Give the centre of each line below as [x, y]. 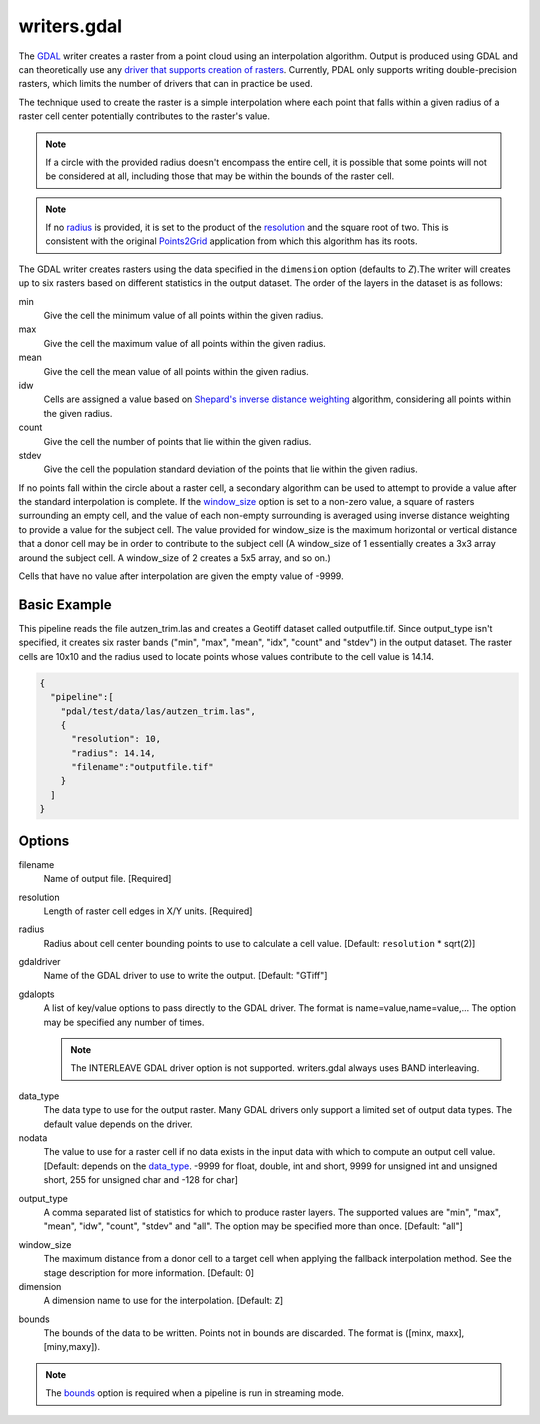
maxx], [450, 1333]
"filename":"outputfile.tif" [142, 767]
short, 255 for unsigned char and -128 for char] [141, 1180]
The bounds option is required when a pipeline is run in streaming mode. [195, 1393]
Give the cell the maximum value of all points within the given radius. [185, 343]
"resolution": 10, [116, 739]
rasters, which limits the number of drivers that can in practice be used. [166, 84]
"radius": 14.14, [114, 753]
